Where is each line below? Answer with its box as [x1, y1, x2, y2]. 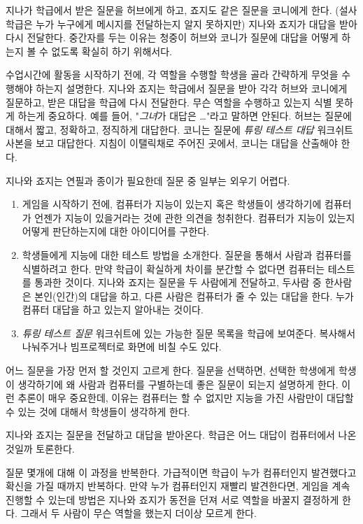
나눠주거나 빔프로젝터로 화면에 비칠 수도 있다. [22, 339, 222, 354]
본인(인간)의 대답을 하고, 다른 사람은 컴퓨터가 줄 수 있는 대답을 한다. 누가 [34, 288, 354, 303]
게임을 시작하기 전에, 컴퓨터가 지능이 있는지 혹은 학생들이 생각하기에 [22, 197, 322, 211]
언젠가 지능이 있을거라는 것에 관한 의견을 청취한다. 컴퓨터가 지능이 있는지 [34, 210, 355, 225]
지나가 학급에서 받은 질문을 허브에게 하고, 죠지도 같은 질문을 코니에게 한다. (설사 [6, 3, 357, 17]
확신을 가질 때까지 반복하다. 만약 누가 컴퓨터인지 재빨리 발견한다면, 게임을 [6, 479, 329, 493]
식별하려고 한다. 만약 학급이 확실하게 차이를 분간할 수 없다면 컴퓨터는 [22, 261, 325, 276]
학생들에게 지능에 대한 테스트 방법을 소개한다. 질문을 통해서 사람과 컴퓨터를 [22, 247, 352, 262]
